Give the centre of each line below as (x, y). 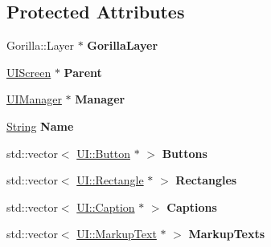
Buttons (185, 153)
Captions (192, 207)
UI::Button (103, 153)
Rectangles (206, 180)
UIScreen (29, 72)
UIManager (34, 99)
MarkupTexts (227, 234)
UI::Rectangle (110, 180)
